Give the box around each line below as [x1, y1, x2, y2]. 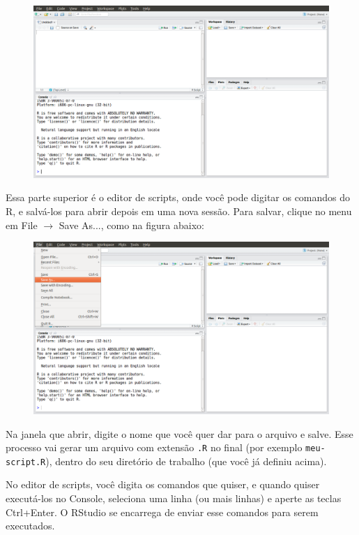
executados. [6, 518, 55, 533]
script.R [6, 457, 46, 467]
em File [6, 217, 38, 232]
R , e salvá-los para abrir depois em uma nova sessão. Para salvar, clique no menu [6, 203, 352, 218]
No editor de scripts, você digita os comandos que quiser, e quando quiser [6, 477, 320, 492]
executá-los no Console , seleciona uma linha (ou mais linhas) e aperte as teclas [6, 491, 342, 506]
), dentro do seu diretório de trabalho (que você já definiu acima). [45, 453, 327, 468]
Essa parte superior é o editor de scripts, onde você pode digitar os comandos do [6, 190, 351, 205]
